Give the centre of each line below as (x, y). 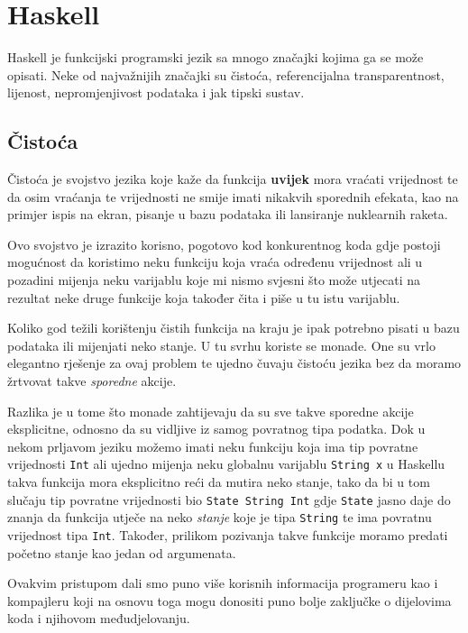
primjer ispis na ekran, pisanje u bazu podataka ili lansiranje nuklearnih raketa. (228, 214)
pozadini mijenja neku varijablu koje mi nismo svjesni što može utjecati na (214, 280)
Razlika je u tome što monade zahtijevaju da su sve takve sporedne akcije (211, 411)
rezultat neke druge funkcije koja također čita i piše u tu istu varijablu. (204, 297)
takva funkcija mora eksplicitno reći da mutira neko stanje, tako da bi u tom (219, 482)
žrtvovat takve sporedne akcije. (92, 381)
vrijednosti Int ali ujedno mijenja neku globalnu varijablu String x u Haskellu (226, 464)
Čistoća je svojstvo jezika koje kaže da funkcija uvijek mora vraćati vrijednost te (233, 179)
